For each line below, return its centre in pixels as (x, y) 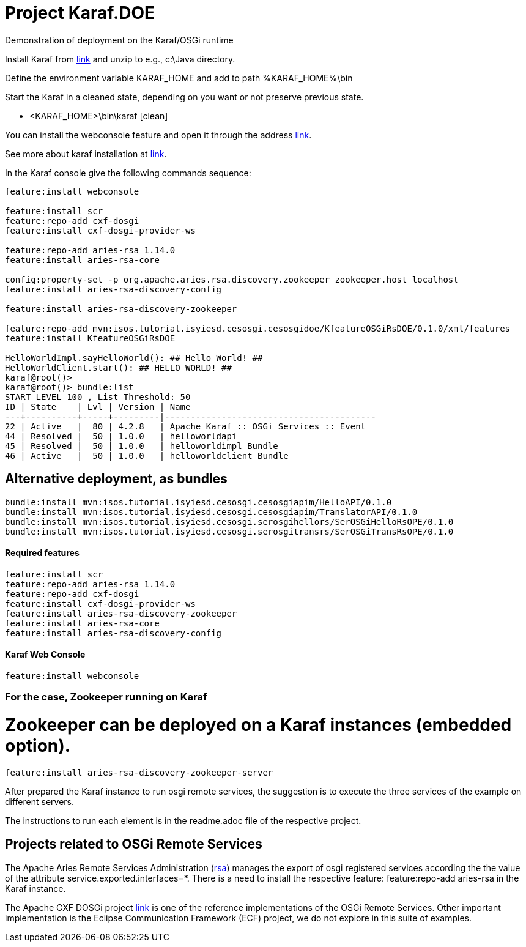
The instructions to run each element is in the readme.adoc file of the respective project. (183, 820)
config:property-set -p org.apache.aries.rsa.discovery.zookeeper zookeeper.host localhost (232, 279)
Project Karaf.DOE (80, 13)
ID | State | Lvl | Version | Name (98, 407)
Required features (42, 553)
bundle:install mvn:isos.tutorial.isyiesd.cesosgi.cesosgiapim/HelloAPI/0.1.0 (198, 502)
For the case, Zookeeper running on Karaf (106, 697)
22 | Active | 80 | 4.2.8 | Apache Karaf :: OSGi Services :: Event (186, 426)
